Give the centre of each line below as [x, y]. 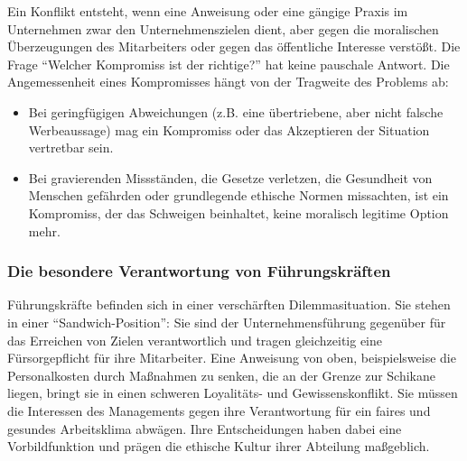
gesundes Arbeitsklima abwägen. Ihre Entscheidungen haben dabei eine [205, 428]
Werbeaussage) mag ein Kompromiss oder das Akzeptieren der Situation [229, 129]
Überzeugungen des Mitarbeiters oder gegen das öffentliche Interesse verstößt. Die [234, 46]
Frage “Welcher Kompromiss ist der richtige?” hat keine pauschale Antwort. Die [229, 64]
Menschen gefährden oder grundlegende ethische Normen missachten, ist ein [238, 195]
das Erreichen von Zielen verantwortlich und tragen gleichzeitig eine [195, 340]
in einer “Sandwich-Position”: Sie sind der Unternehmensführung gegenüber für [227, 322]
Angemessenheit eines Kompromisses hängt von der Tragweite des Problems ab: [228, 82]
